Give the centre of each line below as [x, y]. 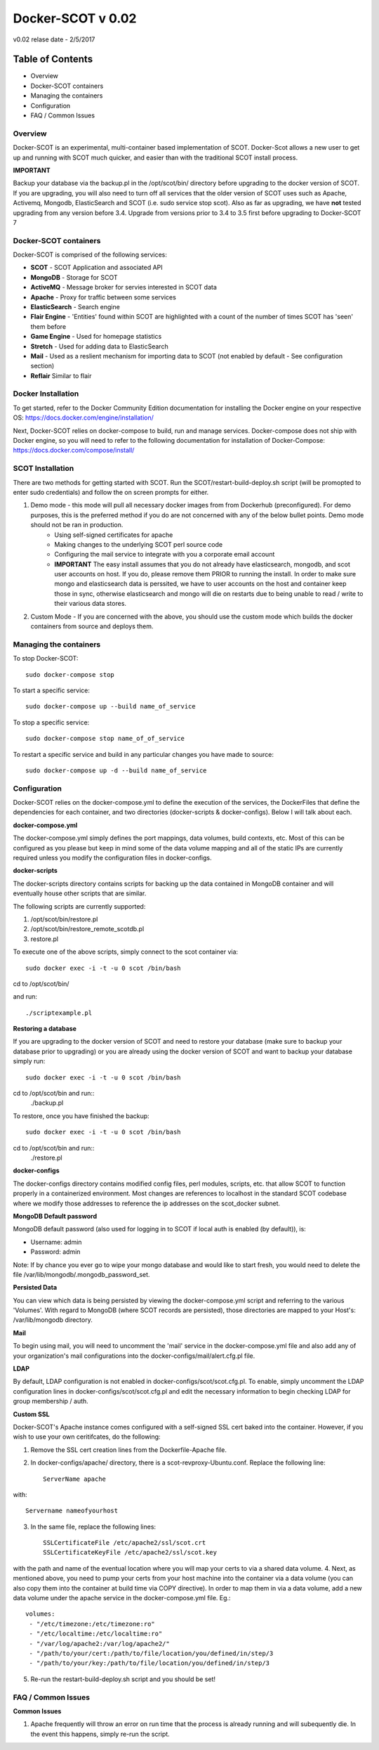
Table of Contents [53, 59]
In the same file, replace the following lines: [93, 1527]
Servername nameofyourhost [72, 1511]
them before [48, 326]
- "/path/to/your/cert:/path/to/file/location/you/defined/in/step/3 [151, 1653]
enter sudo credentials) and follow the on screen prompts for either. [111, 492]
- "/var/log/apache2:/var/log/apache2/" [99, 1644]
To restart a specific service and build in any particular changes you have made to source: [143, 754]
